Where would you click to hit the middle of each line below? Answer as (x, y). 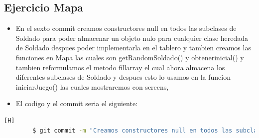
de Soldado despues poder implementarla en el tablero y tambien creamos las (133, 48)
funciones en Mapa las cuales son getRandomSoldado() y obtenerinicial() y (130, 57)
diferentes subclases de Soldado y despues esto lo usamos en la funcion (123, 77)
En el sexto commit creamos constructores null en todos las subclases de (126, 28)
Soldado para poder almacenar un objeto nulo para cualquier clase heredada (132, 38)
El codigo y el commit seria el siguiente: (76, 103)
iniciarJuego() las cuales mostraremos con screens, (92, 86)
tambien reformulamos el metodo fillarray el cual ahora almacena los (120, 67)
